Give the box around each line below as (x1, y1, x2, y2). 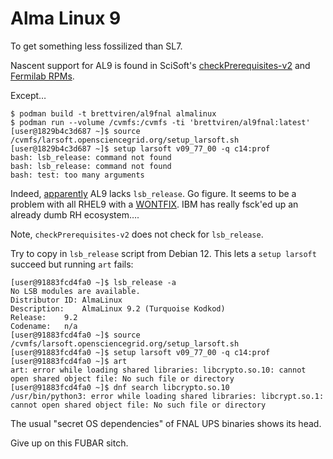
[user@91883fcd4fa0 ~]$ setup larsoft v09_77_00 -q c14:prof (10, 347, 271, 357)
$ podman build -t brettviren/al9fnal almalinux (10, 108, 217, 119)
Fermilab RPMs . (10, 70, 75, 82)
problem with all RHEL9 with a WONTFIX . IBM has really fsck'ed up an (10, 198, 299, 210)
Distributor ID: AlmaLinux (10, 295, 123, 305)
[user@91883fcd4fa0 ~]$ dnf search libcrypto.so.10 (10, 382, 230, 392)
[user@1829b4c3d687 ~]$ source (10, 126, 141, 136)
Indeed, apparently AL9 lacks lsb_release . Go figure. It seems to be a (10, 187, 297, 199)
